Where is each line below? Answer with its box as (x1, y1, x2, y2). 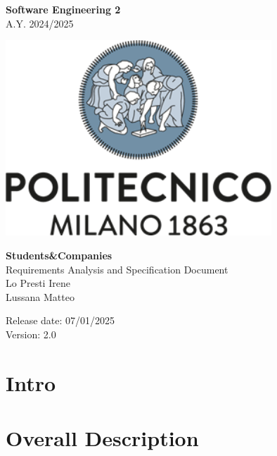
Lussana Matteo (6, 289, 75, 304)
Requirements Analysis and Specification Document (6, 261, 228, 276)
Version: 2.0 (6, 326, 56, 341)
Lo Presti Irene (6, 276, 70, 290)
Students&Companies (6, 247, 112, 262)
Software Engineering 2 (6, 2, 121, 16)
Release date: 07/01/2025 (6, 313, 115, 328)
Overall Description (6, 424, 199, 452)
